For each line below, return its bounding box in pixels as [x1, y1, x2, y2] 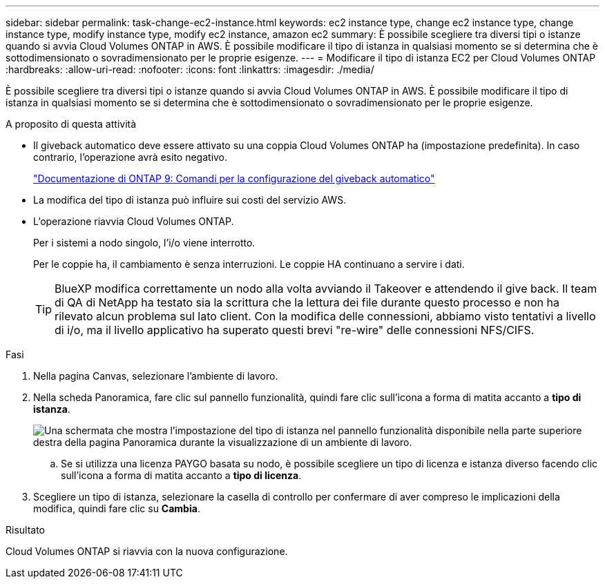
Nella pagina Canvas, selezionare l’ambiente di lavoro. [33, 370, 278, 382]
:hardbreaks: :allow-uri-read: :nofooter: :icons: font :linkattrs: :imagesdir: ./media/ [6, 64, 374, 75]
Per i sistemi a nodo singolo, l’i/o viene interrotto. [33, 237, 256, 249]
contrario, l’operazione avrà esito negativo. [33, 151, 228, 163]
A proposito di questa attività [6, 118, 137, 130]
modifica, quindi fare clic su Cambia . [33, 503, 200, 514]
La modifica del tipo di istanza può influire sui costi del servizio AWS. [33, 194, 347, 206]
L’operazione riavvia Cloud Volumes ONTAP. [33, 215, 234, 227]
